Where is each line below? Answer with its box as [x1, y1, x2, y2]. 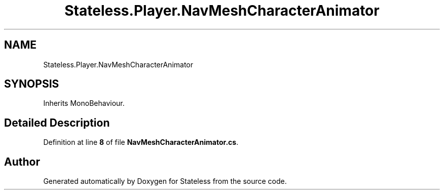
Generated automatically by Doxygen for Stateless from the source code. [43, 177, 287, 186]
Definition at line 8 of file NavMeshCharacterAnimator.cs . [43, 138, 239, 147]
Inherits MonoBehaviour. [43, 99, 125, 108]
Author [4, 155, 40, 168]
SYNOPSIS [4, 77, 59, 91]
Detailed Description [4, 116, 110, 129]
